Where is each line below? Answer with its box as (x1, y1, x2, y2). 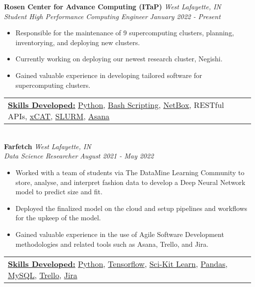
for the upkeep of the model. (15, 212, 101, 223)
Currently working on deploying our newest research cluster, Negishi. (15, 53, 223, 64)
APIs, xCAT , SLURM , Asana (8, 110, 110, 122)
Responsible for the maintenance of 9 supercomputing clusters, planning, (15, 27, 234, 38)
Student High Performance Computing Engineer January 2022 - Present (4, 11, 221, 21)
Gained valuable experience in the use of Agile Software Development (15, 229, 224, 239)
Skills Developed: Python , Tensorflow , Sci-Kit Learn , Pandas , (8, 258, 228, 270)
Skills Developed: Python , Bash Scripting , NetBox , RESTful (8, 99, 224, 111)
